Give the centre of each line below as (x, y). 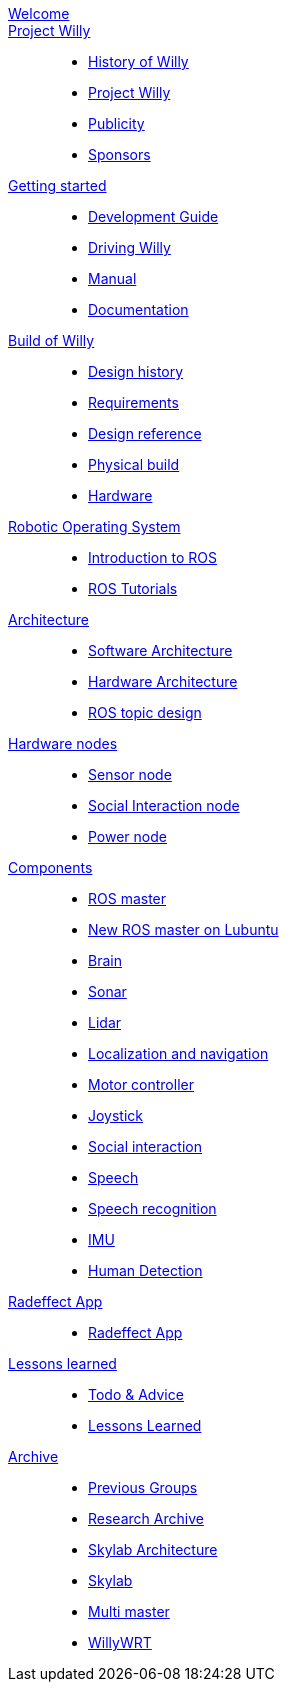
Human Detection (145, 1270)
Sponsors (119, 154)
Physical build (134, 464)
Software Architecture (160, 650)
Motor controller (141, 1084)
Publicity (116, 123)
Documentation (138, 309)
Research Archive (146, 1518)
